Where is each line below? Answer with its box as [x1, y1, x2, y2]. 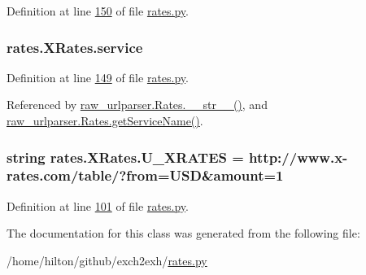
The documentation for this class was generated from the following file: [7, 225, 360, 242]
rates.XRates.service [7, 37, 143, 57]
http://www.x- [249, 146, 348, 167]
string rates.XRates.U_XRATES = [7, 146, 244, 167]
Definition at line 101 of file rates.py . [7, 197, 189, 214]
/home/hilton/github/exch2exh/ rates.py [7, 251, 207, 268]
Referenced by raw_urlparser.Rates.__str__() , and [7, 96, 268, 113]
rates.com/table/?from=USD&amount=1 [7, 165, 284, 186]
